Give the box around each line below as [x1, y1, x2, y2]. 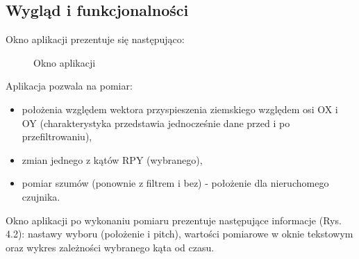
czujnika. [22, 189, 60, 203]
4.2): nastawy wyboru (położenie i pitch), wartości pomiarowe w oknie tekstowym [6, 226, 353, 241]
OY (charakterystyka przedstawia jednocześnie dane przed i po [22, 115, 290, 130]
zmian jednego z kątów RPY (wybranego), [22, 152, 203, 167]
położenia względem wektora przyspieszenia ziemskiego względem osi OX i [22, 101, 338, 116]
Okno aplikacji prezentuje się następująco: [6, 32, 185, 47]
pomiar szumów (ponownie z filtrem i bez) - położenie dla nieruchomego [22, 176, 329, 190]
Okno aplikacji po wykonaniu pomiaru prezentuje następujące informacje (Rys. [6, 212, 342, 227]
